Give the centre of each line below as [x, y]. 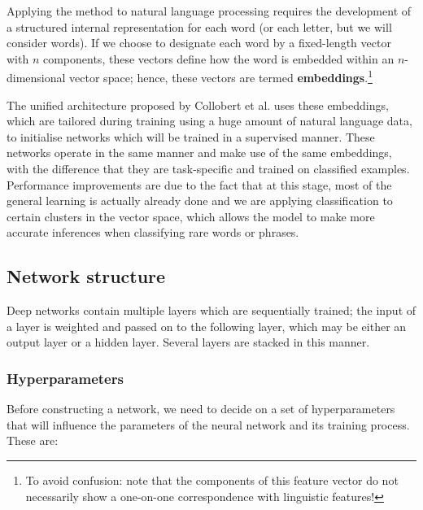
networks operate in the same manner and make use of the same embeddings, [199, 153]
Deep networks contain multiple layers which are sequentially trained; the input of [211, 310]
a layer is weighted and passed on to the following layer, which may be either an [207, 326]
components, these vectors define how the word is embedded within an [218, 58]
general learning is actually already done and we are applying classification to [200, 201]
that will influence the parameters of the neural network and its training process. [208, 424]
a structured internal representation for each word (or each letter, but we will [199, 26]
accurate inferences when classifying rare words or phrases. [153, 232]
